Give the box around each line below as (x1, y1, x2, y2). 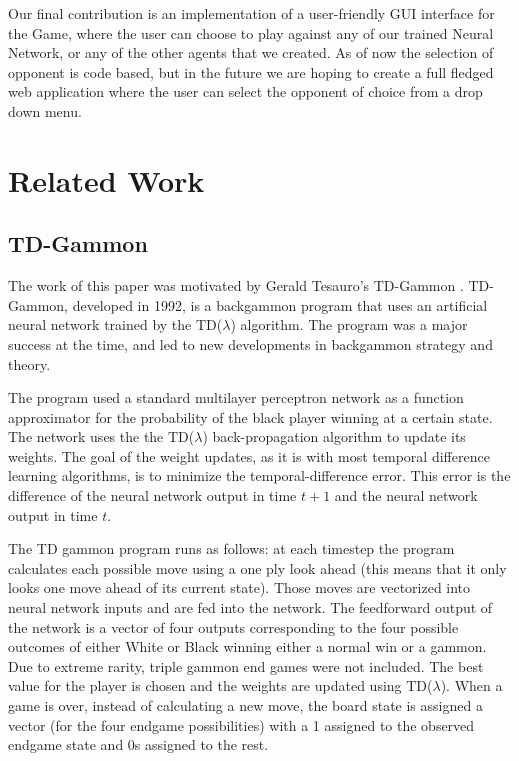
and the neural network (334, 485, 478, 506)
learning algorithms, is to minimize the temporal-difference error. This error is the (8, 465, 511, 486)
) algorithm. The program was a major (230, 314, 468, 335)
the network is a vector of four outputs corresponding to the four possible (8, 616, 459, 637)
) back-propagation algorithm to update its (202, 426, 466, 447)
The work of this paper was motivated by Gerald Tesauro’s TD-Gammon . (8, 275, 464, 296)
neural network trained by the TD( (8, 314, 223, 335)
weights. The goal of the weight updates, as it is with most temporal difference (8, 445, 490, 466)
